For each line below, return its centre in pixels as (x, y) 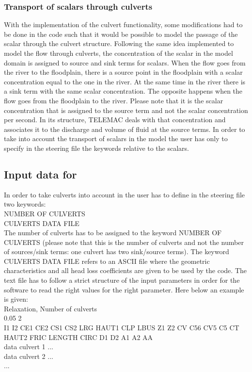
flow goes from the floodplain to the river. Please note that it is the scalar (114, 100)
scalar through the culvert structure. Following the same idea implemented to (119, 43)
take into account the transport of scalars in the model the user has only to (116, 138)
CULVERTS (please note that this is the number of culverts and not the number (124, 242)
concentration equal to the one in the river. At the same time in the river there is (125, 81)
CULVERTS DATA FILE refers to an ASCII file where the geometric (107, 261)
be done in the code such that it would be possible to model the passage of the (121, 34)
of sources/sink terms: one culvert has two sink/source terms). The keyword (117, 251)
